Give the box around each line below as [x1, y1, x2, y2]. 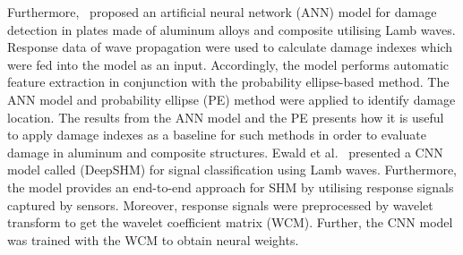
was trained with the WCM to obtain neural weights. [7, 230, 299, 249]
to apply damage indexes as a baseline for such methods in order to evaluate [7, 125, 426, 144]
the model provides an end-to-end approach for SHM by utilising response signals [7, 177, 454, 196]
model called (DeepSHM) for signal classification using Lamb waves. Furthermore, [7, 160, 458, 179]
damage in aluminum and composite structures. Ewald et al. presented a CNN [7, 142, 443, 161]
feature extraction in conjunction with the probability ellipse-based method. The [7, 72, 450, 91]
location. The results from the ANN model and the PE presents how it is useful [7, 107, 444, 126]
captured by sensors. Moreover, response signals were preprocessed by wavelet [7, 195, 433, 214]
